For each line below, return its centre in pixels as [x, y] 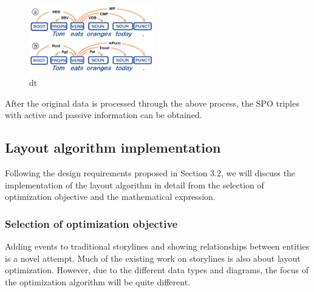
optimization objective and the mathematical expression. [110, 197]
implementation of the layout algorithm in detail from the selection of [135, 184]
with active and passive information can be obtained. [104, 115]
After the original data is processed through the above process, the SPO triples [152, 103]
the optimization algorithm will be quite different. [97, 281]
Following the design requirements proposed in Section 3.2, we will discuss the [150, 173]
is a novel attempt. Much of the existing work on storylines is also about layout [153, 258]
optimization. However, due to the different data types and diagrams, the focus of [157, 270]
